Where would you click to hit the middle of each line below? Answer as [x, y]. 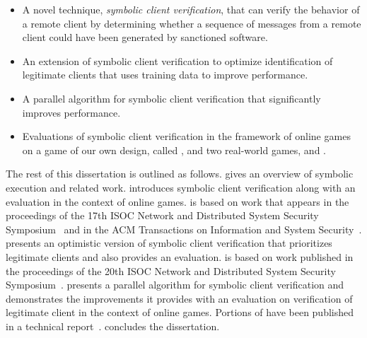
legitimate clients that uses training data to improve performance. [165, 75]
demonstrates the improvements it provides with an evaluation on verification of [179, 298]
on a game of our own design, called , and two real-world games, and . [174, 150]
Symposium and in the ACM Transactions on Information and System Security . [184, 229]
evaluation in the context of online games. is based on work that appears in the [177, 201]
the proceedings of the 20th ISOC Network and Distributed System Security [171, 270]
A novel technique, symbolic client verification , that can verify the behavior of [191, 9]
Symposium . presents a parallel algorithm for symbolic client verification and [175, 285]
